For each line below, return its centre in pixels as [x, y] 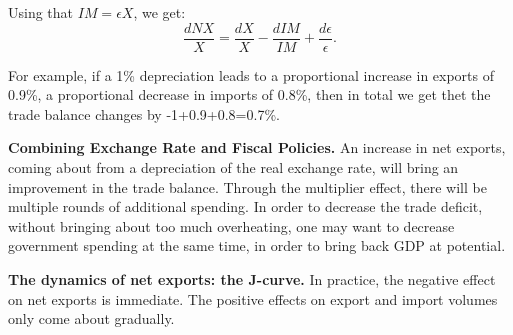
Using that [41, 12]
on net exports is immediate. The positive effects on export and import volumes [253, 298]
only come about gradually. [91, 318]
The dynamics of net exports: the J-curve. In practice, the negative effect [252, 279]
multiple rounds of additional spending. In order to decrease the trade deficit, [245, 206]
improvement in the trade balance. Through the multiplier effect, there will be [247, 186]
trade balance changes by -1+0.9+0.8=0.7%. [144, 113]
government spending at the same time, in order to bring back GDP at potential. [257, 245]
